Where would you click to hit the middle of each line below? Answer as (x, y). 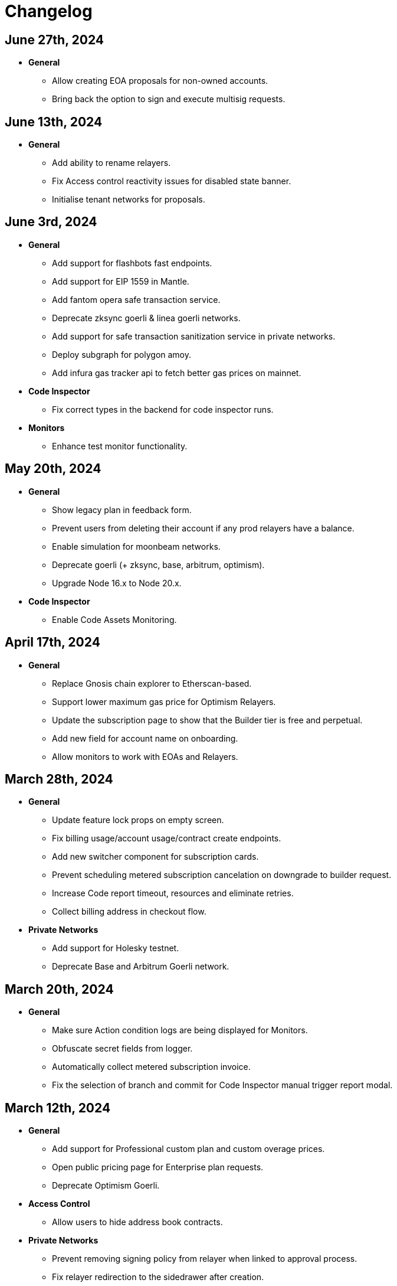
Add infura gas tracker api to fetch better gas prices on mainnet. (177, 373)
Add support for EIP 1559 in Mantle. (121, 281)
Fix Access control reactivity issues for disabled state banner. (172, 181)
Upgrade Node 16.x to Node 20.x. (117, 583)
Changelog (49, 11)
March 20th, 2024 (59, 989)
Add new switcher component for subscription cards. (155, 857)
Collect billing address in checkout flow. (129, 912)
